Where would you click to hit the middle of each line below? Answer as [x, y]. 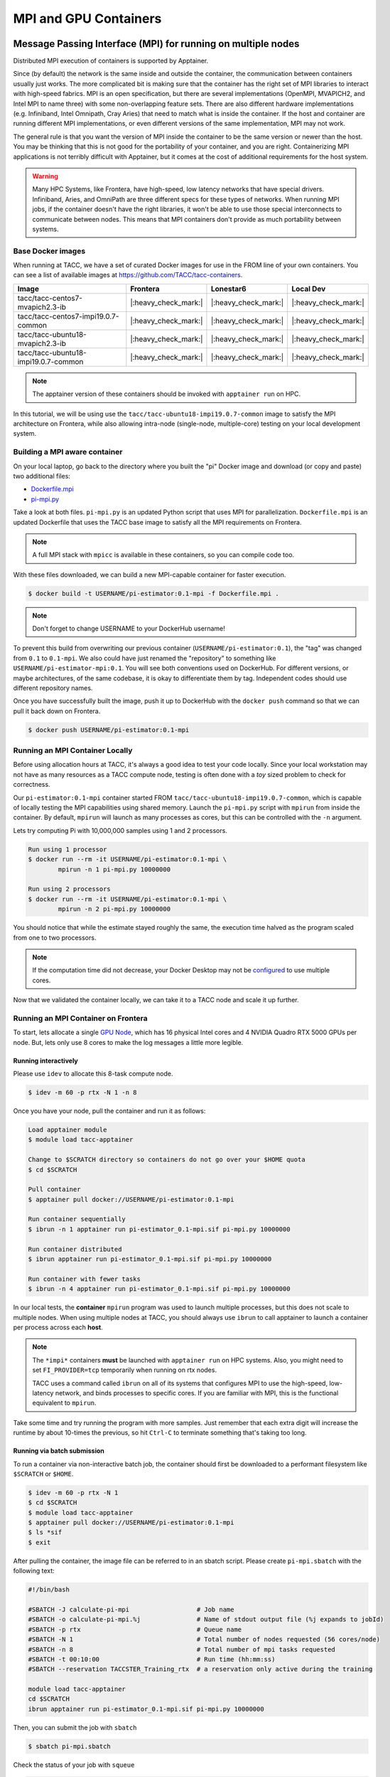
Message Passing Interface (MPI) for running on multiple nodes [156, 44]
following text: [34, 1571]
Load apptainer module [67, 1129]
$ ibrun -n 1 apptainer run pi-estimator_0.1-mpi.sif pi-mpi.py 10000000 [159, 1229]
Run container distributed [75, 1249]
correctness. [32, 785]
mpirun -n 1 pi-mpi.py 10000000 [114, 869]
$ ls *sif [45, 1532]
